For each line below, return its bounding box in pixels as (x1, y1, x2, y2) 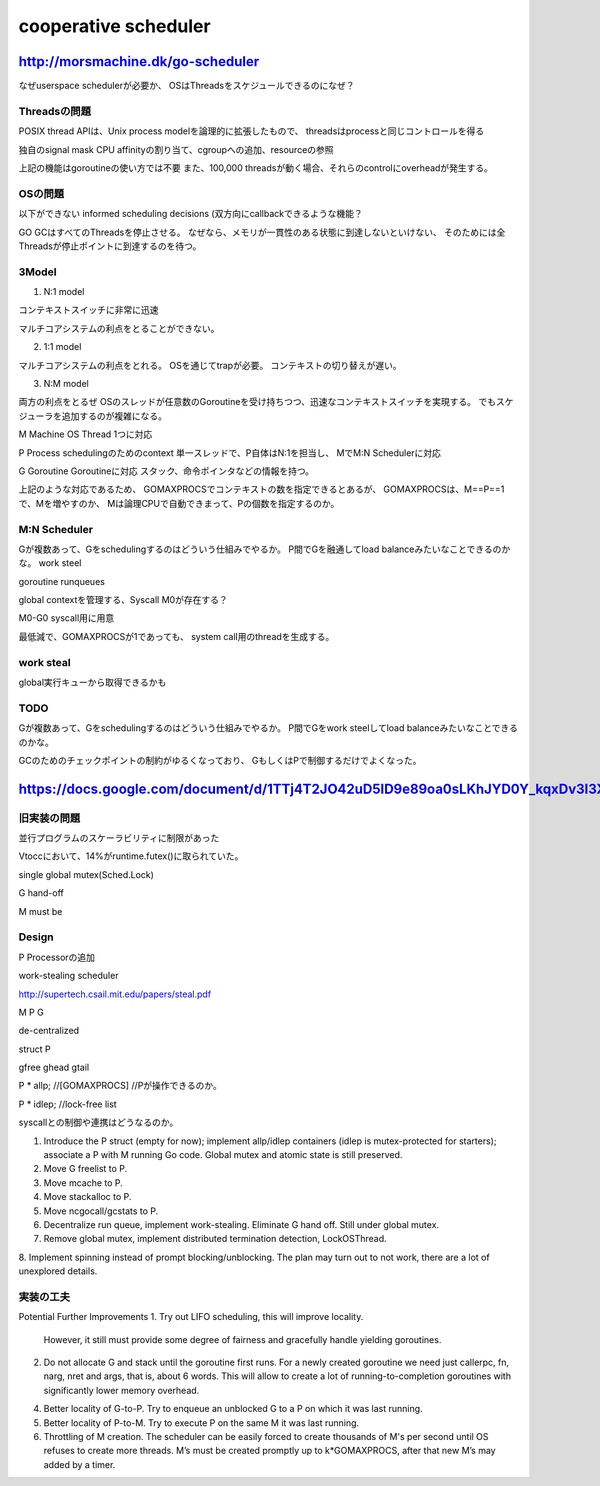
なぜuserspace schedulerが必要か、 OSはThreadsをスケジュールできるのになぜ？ (18, 80, 355, 92)
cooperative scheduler (18, 15, 211, 37)
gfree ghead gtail (18, 1061, 90, 1074)
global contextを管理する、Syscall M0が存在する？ (18, 594, 229, 606)
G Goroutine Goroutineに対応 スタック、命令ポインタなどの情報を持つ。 (18, 465, 315, 477)
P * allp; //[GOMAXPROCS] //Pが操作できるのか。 (18, 1080, 222, 1092)
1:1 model (43, 341, 82, 353)
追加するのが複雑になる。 (61, 410, 168, 422)
